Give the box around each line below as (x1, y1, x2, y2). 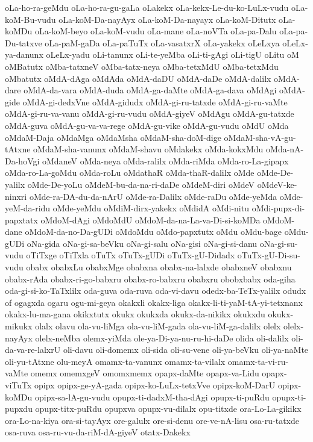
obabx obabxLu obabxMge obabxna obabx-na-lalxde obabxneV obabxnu (26, 261, 292, 273)
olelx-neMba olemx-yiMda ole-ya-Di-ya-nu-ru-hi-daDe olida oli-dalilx (35, 331, 289, 344)
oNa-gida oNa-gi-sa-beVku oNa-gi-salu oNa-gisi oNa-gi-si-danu (27, 237, 258, 249)
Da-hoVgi (5, 154, 40, 167)
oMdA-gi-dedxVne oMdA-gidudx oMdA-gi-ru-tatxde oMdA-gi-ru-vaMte (22, 95, 288, 108)
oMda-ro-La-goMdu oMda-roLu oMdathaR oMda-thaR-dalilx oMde (5, 166, 255, 179)
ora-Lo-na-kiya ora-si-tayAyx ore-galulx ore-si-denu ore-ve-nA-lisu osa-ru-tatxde (5, 414, 299, 426)
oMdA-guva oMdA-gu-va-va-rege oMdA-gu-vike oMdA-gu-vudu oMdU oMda (5, 119, 289, 131)
